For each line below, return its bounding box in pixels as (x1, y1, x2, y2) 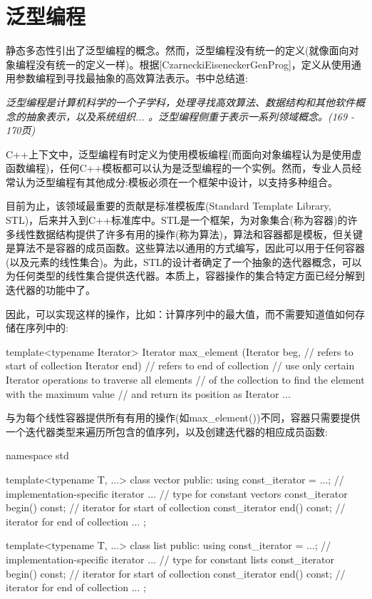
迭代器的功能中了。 (6, 282, 95, 297)
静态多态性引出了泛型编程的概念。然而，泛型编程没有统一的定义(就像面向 (6, 43, 349, 58)
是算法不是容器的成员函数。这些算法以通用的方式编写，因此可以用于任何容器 (6, 240, 365, 255)
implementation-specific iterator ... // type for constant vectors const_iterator (6, 486, 348, 501)
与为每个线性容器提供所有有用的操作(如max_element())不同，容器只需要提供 (6, 410, 361, 425)
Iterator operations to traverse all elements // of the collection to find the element (6, 372, 365, 386)
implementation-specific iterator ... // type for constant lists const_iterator (6, 551, 335, 566)
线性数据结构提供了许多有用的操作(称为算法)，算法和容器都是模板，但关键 (15, 226, 363, 241)
